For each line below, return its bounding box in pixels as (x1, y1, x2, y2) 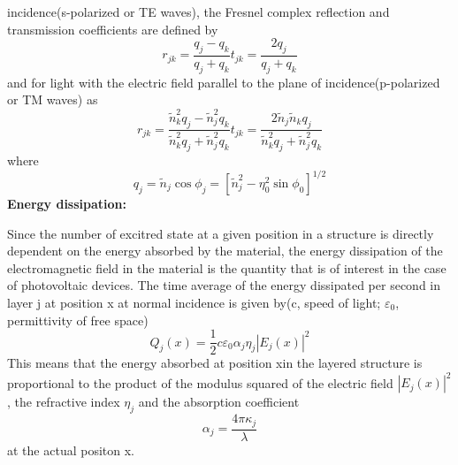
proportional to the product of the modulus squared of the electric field (7, 373, 393, 392)
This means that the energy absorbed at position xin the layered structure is (7, 354, 423, 372)
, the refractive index (7, 393, 120, 411)
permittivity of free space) (7, 310, 149, 329)
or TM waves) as (7, 90, 98, 109)
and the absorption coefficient (138, 393, 300, 411)
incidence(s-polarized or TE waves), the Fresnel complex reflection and (7, 3, 390, 20)
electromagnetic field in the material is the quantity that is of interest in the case (7, 258, 447, 277)
